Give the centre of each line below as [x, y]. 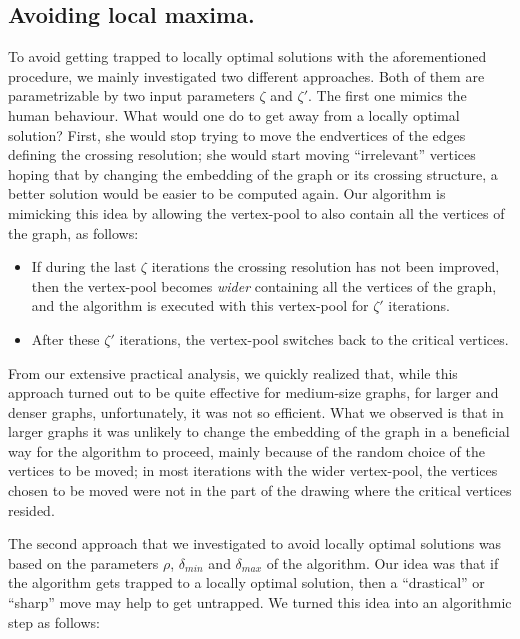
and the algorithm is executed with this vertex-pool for [200, 305]
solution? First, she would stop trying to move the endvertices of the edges [237, 134]
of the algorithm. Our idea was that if [382, 562]
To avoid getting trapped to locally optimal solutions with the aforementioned [247, 56]
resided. [31, 509]
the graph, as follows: [73, 232]
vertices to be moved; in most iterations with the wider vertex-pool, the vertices [253, 470]
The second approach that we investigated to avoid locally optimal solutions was [255, 543]
